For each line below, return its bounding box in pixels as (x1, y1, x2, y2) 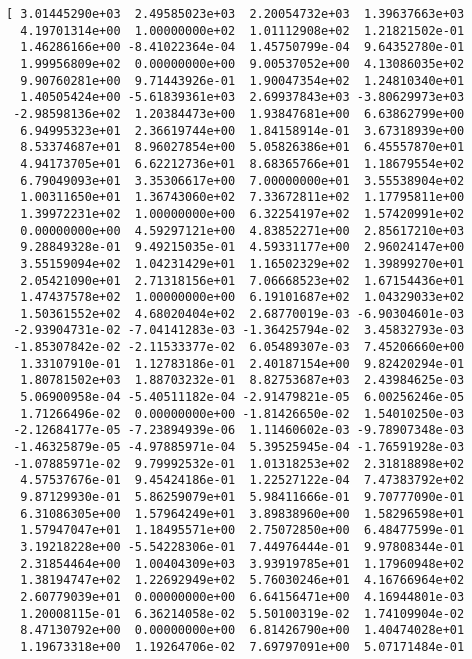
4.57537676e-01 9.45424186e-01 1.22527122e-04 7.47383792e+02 (20, 473, 465, 488)
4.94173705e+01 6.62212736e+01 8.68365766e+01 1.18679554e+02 (20, 156, 465, 171)
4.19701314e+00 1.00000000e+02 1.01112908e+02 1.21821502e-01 (20, 23, 465, 38)
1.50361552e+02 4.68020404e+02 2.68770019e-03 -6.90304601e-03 (20, 306, 465, 321)
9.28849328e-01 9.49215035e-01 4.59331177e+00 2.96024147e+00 (20, 240, 465, 255)
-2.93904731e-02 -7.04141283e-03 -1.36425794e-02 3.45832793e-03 (13, 323, 465, 338)
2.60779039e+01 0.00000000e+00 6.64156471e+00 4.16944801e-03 (20, 589, 465, 604)
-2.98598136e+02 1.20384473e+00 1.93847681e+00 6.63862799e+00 (13, 106, 465, 121)
